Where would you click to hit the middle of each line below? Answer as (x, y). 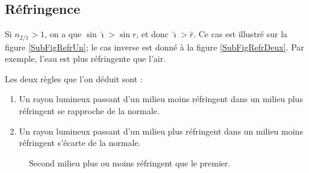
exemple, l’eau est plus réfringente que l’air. (86, 59)
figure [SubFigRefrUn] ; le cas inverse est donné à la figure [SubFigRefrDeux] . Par (154, 47)
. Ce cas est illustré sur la (241, 34)
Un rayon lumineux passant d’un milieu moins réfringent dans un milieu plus (161, 99)
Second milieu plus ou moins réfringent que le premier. (130, 162)
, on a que (63, 34)
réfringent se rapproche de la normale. (89, 111)
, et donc (152, 34)
